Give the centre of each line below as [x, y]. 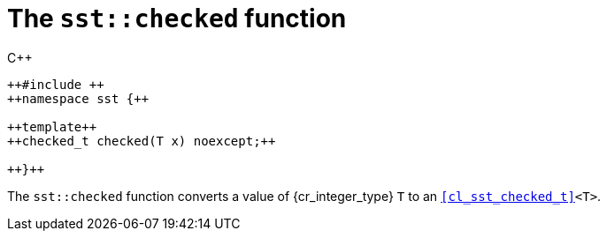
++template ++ [52, 126]
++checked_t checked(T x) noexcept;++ [142, 141]
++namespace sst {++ [78, 98]
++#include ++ [56, 84]
